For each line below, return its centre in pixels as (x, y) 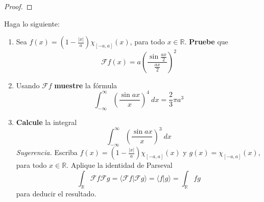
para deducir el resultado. (56, 193)
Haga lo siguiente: (32, 23)
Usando (28, 85)
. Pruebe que (206, 42)
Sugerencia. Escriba (47, 152)
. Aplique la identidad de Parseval (119, 165)
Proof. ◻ (18, 6)
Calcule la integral (46, 122)
